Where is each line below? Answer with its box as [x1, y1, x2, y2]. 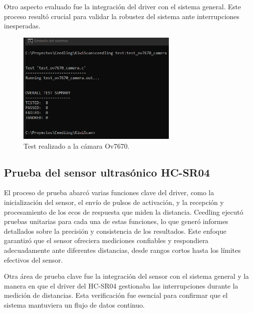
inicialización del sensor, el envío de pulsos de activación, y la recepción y [4, 197, 224, 207]
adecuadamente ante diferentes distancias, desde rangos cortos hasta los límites [4, 245, 241, 255]
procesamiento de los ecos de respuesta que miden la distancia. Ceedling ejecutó [4, 206, 243, 217]
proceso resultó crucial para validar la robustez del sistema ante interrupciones [4, 11, 240, 21]
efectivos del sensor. [4, 254, 63, 265]
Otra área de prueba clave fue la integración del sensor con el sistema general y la [4, 271, 249, 281]
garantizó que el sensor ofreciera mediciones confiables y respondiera [4, 235, 208, 246]
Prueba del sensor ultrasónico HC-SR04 [4, 164, 210, 179]
